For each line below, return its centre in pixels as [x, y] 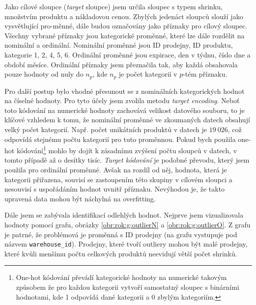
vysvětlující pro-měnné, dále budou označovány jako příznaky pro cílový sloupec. [126, 26]
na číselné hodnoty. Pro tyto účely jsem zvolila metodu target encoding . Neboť [122, 100]
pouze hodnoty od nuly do [44, 74]
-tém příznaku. [205, 74]
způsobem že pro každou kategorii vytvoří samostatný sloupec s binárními [128, 287]
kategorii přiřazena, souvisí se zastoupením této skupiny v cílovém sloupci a [118, 179]
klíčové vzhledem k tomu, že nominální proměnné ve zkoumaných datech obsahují [127, 120]
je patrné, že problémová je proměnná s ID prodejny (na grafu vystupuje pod [121, 234]
